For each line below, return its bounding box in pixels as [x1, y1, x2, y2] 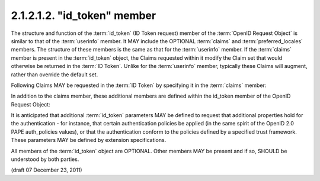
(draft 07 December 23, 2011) [11, 166, 82, 174]
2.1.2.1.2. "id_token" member [11, 9, 156, 22]
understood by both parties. [11, 156, 79, 163]
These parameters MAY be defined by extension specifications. [11, 137, 167, 144]
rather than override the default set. [11, 71, 98, 78]
